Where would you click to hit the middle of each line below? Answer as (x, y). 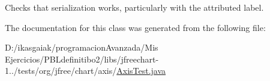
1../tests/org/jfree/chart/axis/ (61, 71)
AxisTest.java (141, 71)
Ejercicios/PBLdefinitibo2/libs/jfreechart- (82, 59)
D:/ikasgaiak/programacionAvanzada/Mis (82, 47)
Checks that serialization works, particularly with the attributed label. (134, 7)
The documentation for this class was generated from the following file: (135, 27)
